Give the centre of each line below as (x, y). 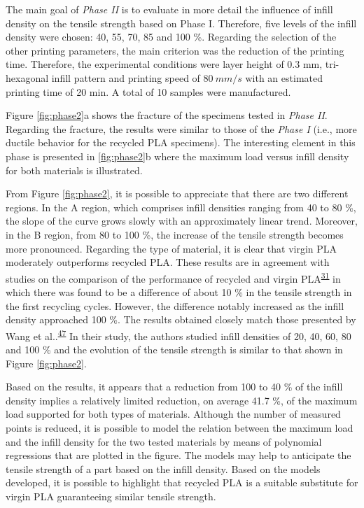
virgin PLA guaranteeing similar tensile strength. (111, 496)
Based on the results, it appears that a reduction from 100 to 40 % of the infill (174, 387)
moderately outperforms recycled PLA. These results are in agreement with (168, 262)
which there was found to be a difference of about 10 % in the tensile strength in (179, 291)
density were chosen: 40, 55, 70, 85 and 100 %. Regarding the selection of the (171, 37)
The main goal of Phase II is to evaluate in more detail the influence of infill (169, 9)
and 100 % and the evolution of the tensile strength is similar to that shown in (174, 349)
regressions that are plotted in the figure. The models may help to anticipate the (178, 455)
